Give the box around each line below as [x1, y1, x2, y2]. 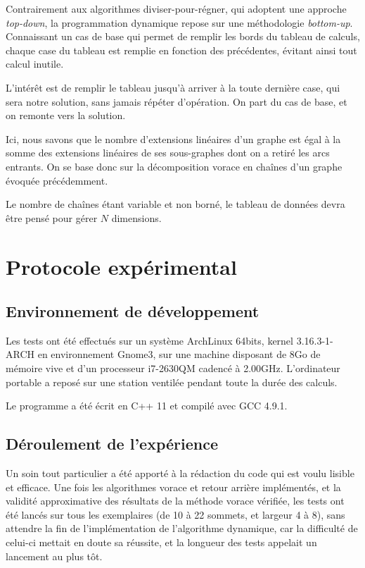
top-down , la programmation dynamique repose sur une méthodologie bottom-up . [6, 15, 353, 30]
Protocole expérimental [6, 252, 237, 280]
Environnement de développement [6, 300, 260, 322]
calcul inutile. [6, 56, 64, 71]
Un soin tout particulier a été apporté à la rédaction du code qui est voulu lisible [6, 466, 354, 481]
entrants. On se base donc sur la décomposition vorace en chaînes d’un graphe [6, 159, 342, 173]
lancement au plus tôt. [6, 548, 103, 563]
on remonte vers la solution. [6, 108, 126, 123]
